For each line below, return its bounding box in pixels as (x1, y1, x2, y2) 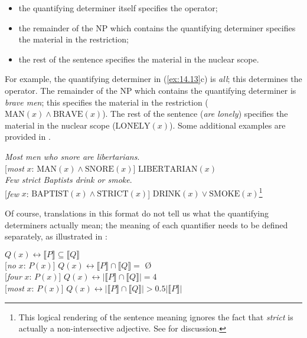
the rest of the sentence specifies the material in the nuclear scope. (18, 52, 259, 65)
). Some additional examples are (169, 119, 286, 131)
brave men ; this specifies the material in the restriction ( (5, 96, 208, 108)
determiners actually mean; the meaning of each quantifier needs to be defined (5, 218, 288, 231)
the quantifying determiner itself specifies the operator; (18, 2, 218, 14)
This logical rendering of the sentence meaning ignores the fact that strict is (18, 310, 293, 323)
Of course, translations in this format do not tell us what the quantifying (5, 206, 269, 219)
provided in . (5, 130, 51, 143)
